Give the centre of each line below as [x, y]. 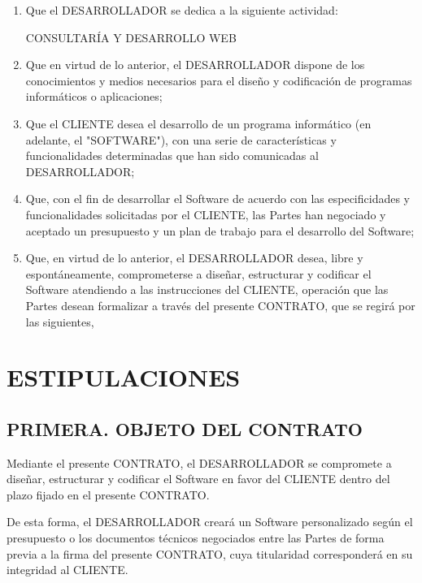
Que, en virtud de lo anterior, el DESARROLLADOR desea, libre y [194, 258]
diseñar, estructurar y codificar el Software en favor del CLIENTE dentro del [198, 479]
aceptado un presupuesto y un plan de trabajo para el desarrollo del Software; [220, 230]
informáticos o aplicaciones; [94, 96]
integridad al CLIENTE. [67, 570]
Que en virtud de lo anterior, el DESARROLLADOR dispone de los [195, 65]
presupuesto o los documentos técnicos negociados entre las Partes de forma [196, 538]
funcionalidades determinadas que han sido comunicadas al [172, 155]
